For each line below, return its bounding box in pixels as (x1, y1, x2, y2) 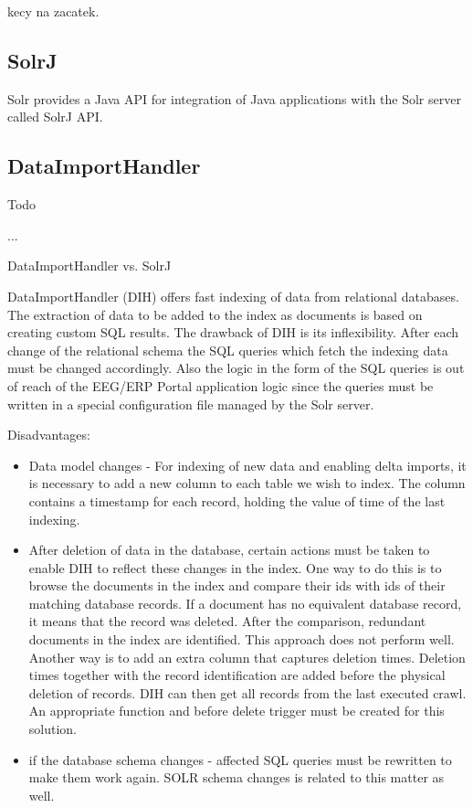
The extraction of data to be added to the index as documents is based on (7, 304, 423, 324)
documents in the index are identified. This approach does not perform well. (28, 630, 455, 649)
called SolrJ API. (7, 107, 103, 126)
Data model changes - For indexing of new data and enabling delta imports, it (28, 455, 467, 474)
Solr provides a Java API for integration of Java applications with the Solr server (7, 89, 461, 108)
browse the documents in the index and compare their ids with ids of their (28, 576, 446, 595)
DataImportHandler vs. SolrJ (7, 256, 172, 275)
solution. (28, 719, 78, 739)
